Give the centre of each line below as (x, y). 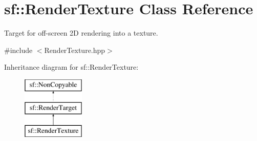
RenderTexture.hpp (75, 50)
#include (18, 50)
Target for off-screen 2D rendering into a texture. (81, 33)
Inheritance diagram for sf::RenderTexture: (71, 67)
